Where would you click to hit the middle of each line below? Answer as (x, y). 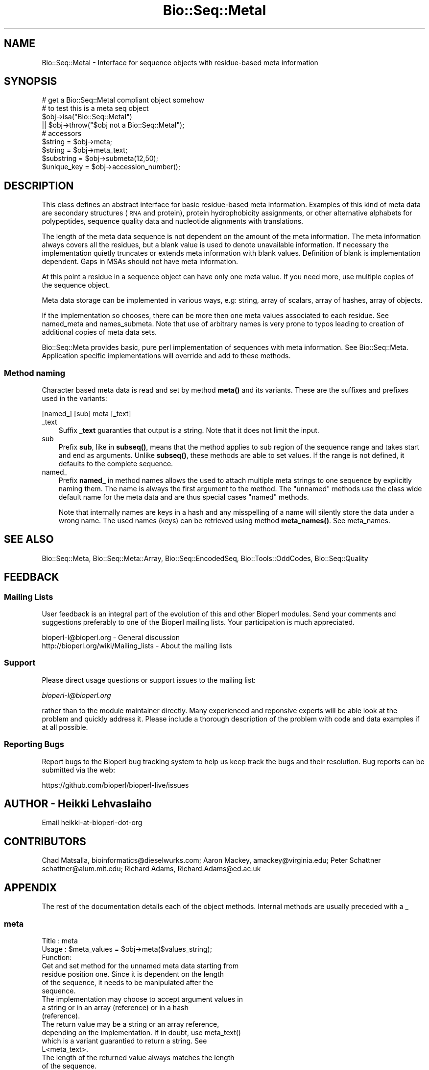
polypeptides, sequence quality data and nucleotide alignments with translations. (173, 221)
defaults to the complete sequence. (116, 464)
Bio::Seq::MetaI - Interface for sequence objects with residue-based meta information (180, 62)
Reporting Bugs (34, 744)
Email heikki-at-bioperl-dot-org (92, 823)
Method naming (35, 373)
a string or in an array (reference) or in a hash (115, 1007)
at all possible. (65, 727)
